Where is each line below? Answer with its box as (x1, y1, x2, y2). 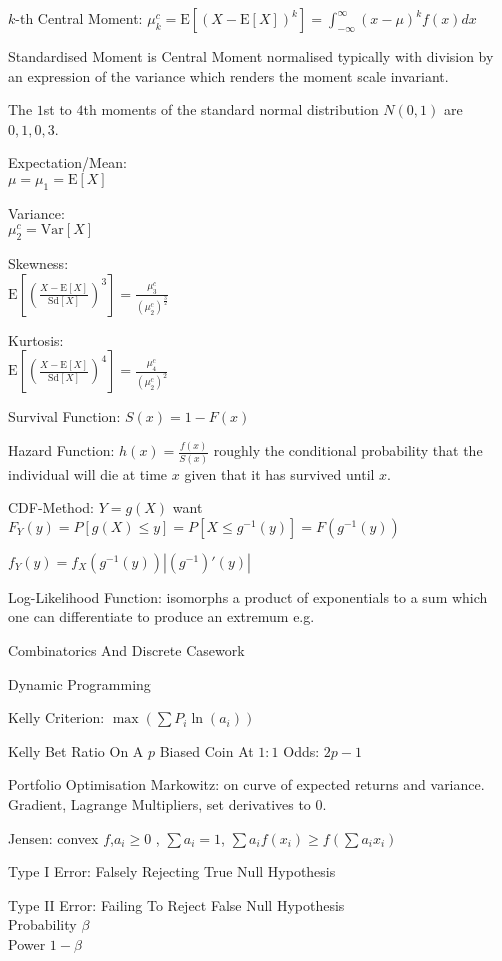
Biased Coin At (159, 740, 254, 761)
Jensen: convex (8, 827, 99, 848)
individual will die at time (8, 463, 168, 484)
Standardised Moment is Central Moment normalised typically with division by (8, 46, 494, 66)
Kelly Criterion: (8, 707, 105, 728)
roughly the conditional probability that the (213, 440, 483, 461)
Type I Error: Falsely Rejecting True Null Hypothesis (8, 861, 336, 882)
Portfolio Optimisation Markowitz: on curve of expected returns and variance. (8, 774, 485, 795)
